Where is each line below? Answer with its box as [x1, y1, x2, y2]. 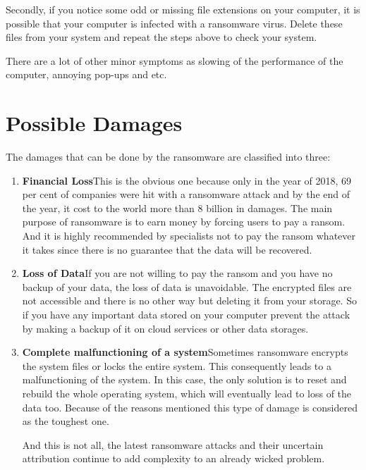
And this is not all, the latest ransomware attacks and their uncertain [22, 437, 324, 452]
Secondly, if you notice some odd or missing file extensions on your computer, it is [6, 2, 360, 16]
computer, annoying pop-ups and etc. [6, 67, 167, 82]
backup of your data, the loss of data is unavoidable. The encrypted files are [22, 279, 352, 294]
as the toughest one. [22, 414, 109, 428]
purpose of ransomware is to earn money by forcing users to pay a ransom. [22, 214, 346, 229]
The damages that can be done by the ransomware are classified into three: [6, 149, 331, 164]
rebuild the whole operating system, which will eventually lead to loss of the [22, 386, 352, 400]
